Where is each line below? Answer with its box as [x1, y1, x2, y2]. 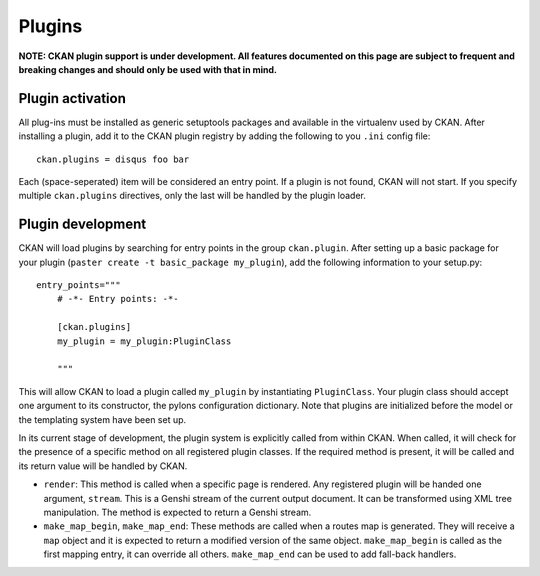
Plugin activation [18, 90, 127, 107]
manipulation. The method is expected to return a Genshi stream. [43, 506, 312, 518]
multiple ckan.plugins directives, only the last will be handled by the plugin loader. [18, 190, 367, 202]
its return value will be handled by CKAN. [18, 460, 188, 472]
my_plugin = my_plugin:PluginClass [56, 335, 232, 347]
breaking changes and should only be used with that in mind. [18, 63, 277, 75]
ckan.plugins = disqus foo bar [36, 153, 190, 165]
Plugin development [18, 216, 147, 233]
